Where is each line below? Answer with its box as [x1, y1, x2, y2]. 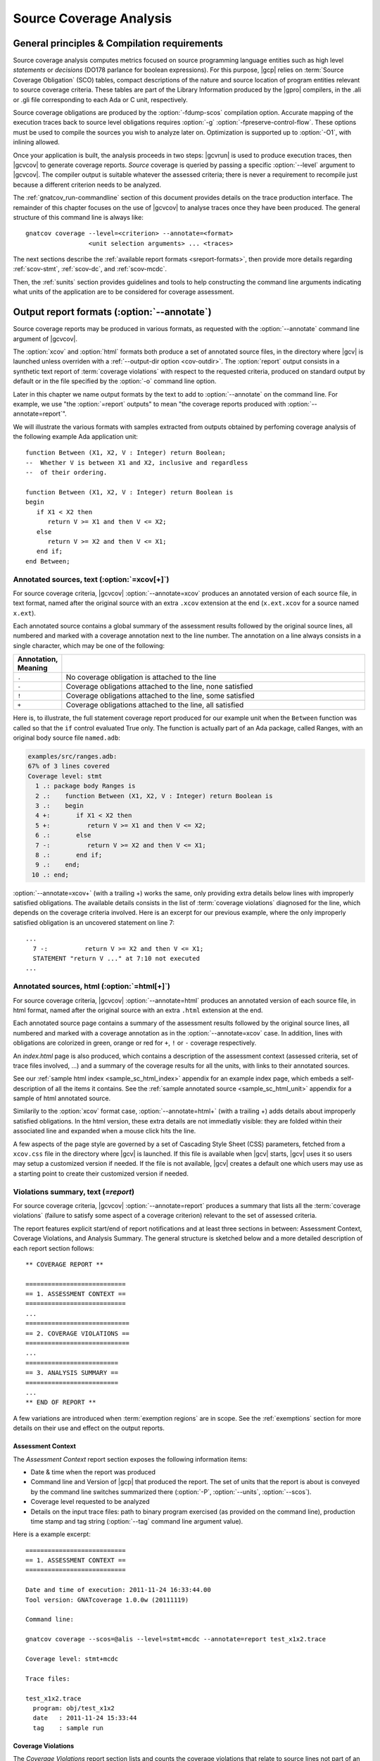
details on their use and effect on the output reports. [13, 1424, 165, 1433]
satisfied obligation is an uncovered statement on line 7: [13, 918, 175, 926]
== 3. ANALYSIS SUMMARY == [25, 1369, 119, 1377]
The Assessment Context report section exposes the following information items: [13, 1455, 248, 1463]
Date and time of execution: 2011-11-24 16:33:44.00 [25, 1586, 211, 1594]
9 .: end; [35, 861, 80, 869]
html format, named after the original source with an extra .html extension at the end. [13, 1006, 263, 1014]
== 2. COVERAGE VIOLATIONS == [25, 1329, 130, 1338]
